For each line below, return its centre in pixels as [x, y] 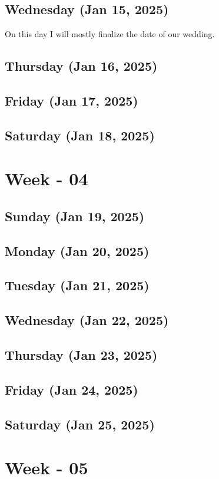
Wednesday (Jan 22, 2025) [87, 320]
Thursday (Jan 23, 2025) [81, 355]
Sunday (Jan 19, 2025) [75, 216]
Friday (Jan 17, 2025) [72, 100]
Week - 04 [47, 178]
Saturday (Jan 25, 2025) [80, 424]
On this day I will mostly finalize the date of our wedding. [110, 34]
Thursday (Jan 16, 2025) [81, 66]
